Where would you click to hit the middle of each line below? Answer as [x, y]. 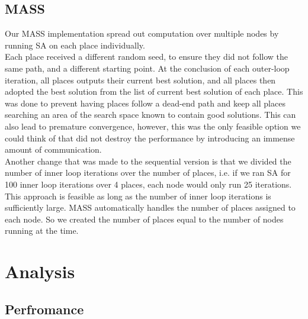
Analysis [40, 271]
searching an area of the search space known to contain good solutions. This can [150, 115]
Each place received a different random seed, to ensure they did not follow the [147, 57]
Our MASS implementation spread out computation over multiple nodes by [142, 33]
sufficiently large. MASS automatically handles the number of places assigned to [150, 207]
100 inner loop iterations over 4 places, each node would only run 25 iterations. [148, 184]
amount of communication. [53, 149]
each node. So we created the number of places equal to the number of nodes [144, 219]
